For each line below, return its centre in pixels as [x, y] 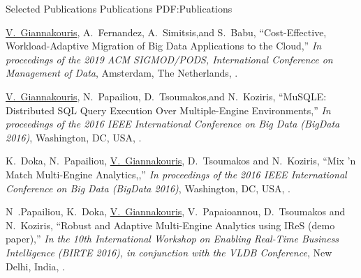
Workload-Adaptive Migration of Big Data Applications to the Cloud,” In [164, 46]
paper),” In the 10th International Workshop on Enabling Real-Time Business [172, 239]
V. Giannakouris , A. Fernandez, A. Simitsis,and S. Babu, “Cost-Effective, [166, 32]
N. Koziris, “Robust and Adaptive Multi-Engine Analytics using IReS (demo [170, 225]
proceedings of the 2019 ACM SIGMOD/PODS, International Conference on [169, 59]
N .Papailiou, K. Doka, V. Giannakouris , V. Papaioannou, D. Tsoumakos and [176, 211]
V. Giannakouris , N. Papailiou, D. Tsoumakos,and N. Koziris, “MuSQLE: [166, 96]
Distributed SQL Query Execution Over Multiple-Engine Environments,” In [168, 110]
